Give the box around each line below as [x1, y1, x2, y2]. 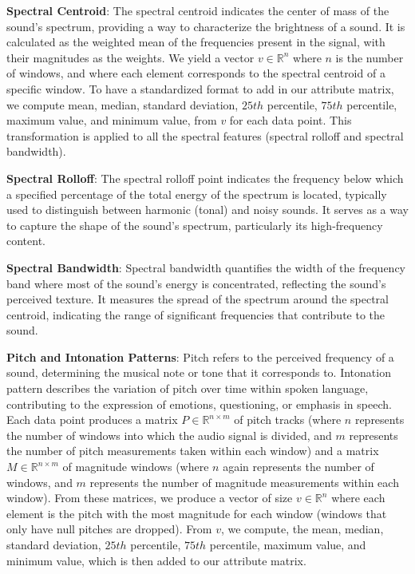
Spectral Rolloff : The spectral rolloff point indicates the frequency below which [6, 169, 404, 186]
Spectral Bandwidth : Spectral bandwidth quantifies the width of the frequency [6, 259, 405, 275]
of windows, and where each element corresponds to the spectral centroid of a [6, 65, 385, 81]
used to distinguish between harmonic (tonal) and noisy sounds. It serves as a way [6, 201, 409, 218]
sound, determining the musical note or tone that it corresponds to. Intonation [6, 364, 391, 381]
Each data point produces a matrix [6, 411, 178, 428]
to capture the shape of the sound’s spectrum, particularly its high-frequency [6, 216, 383, 233]
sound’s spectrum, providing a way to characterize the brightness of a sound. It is [6, 18, 405, 34]
